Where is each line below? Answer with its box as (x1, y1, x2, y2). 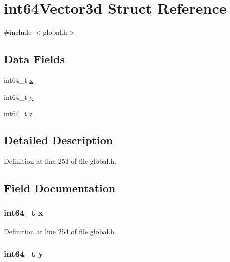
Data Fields (4, 51, 65, 67)
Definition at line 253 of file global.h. (4, 155, 117, 166)
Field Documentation (4, 180, 116, 195)
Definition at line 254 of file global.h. (4, 226, 117, 236)
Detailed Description (4, 132, 113, 148)
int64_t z (4, 108, 33, 119)
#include (4, 27, 32, 37)
